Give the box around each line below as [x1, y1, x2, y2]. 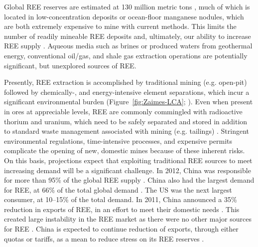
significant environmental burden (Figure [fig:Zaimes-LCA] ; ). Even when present [4, 96, 253, 107]
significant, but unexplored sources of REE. [4, 60, 136, 70]
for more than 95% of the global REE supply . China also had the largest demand [4, 175, 255, 185]
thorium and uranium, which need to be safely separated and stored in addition [4, 116, 248, 126]
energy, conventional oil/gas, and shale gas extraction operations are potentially [4, 50, 248, 60]
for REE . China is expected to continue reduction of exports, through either [4, 224, 239, 234]
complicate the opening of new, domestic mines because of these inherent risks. [4, 145, 245, 156]
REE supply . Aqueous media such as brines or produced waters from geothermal [4, 40, 253, 51]
